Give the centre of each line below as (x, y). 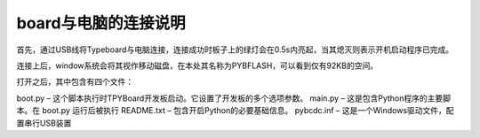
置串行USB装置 (44, 123)
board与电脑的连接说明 (101, 23)
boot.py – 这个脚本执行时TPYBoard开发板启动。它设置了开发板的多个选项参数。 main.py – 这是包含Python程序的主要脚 (233, 98)
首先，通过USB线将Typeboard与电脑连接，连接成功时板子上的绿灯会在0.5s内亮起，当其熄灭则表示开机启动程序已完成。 (235, 50)
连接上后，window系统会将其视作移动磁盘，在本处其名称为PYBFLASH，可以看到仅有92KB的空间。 (197, 65)
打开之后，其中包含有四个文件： (75, 82)
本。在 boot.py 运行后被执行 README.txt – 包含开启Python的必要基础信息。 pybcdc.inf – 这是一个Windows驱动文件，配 (235, 111)
